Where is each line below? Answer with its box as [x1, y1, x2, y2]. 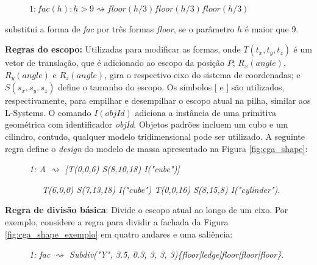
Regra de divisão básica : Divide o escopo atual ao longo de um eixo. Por [5, 203, 288, 216]
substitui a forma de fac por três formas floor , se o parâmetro [5, 22, 235, 35]
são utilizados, [231, 81, 285, 93]
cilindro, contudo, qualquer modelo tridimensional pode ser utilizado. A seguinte [5, 130, 305, 143]
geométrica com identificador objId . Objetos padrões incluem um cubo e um [5, 118, 288, 131]
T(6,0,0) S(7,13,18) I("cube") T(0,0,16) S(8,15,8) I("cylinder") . [42, 183, 280, 195]
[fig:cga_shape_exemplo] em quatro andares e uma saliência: [5, 227, 233, 240]
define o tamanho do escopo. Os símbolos [58, 81, 212, 93]
